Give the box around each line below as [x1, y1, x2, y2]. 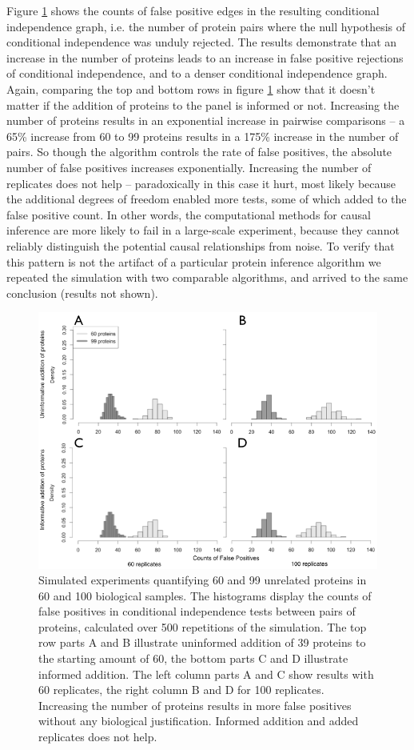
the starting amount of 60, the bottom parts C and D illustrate [38, 650, 348, 667]
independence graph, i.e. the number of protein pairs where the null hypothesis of [6, 18, 406, 34]
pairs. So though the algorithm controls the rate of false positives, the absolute [6, 143, 392, 160]
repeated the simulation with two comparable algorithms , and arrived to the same [6, 269, 408, 286]
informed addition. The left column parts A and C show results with [38, 665, 374, 682]
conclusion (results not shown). [6, 284, 158, 301]
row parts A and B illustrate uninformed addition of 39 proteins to [38, 634, 366, 651]
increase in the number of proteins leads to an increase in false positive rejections [6, 49, 404, 66]
